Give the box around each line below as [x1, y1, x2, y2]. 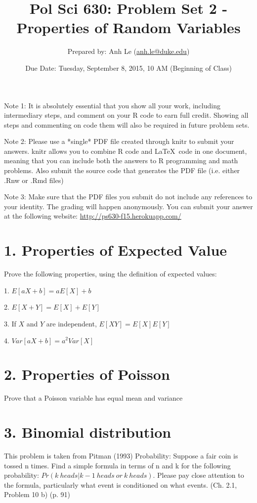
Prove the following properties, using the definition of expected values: [4, 269, 217, 279]
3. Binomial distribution [4, 422, 171, 442]
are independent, [46, 318, 97, 328]
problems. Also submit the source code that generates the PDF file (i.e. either [4, 165, 240, 176]
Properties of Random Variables [16, 17, 241, 38]
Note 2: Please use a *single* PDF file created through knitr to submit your [4, 136, 234, 146]
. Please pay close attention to [153, 470, 244, 480]
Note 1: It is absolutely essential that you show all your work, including [4, 100, 220, 110]
